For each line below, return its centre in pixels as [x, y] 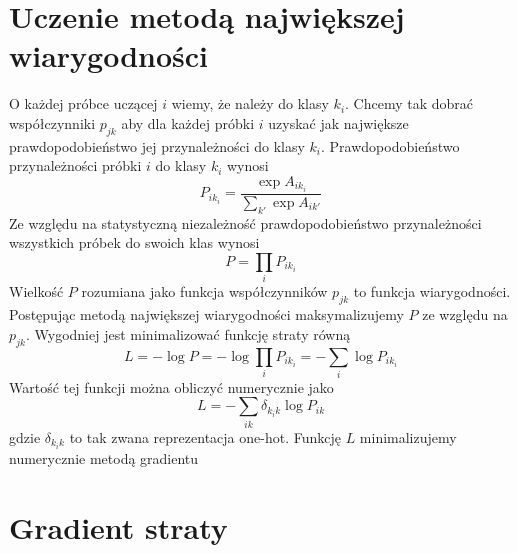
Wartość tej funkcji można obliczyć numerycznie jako [171, 386]
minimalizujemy [408, 436]
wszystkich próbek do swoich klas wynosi [134, 242]
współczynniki [52, 122]
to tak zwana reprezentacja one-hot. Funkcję [205, 436]
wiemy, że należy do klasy [250, 103]
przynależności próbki [75, 165]
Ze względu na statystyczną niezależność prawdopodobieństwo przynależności [245, 222]
